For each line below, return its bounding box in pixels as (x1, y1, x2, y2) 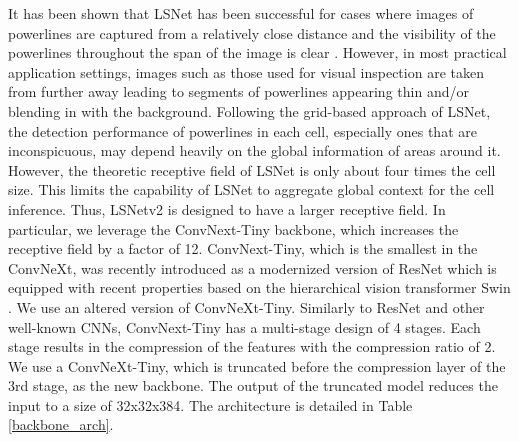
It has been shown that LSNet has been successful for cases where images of (8, 3, 474, 23)
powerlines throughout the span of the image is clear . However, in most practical (8, 42, 507, 63)
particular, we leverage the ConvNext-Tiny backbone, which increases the (8, 218, 459, 239)
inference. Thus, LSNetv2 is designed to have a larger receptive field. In (8, 198, 446, 219)
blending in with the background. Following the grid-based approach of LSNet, (8, 100, 491, 121)
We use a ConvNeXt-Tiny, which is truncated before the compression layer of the (8, 355, 506, 376)
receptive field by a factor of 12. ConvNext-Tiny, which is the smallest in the (8, 238, 478, 259)
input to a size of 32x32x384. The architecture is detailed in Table (8, 394, 413, 415)
